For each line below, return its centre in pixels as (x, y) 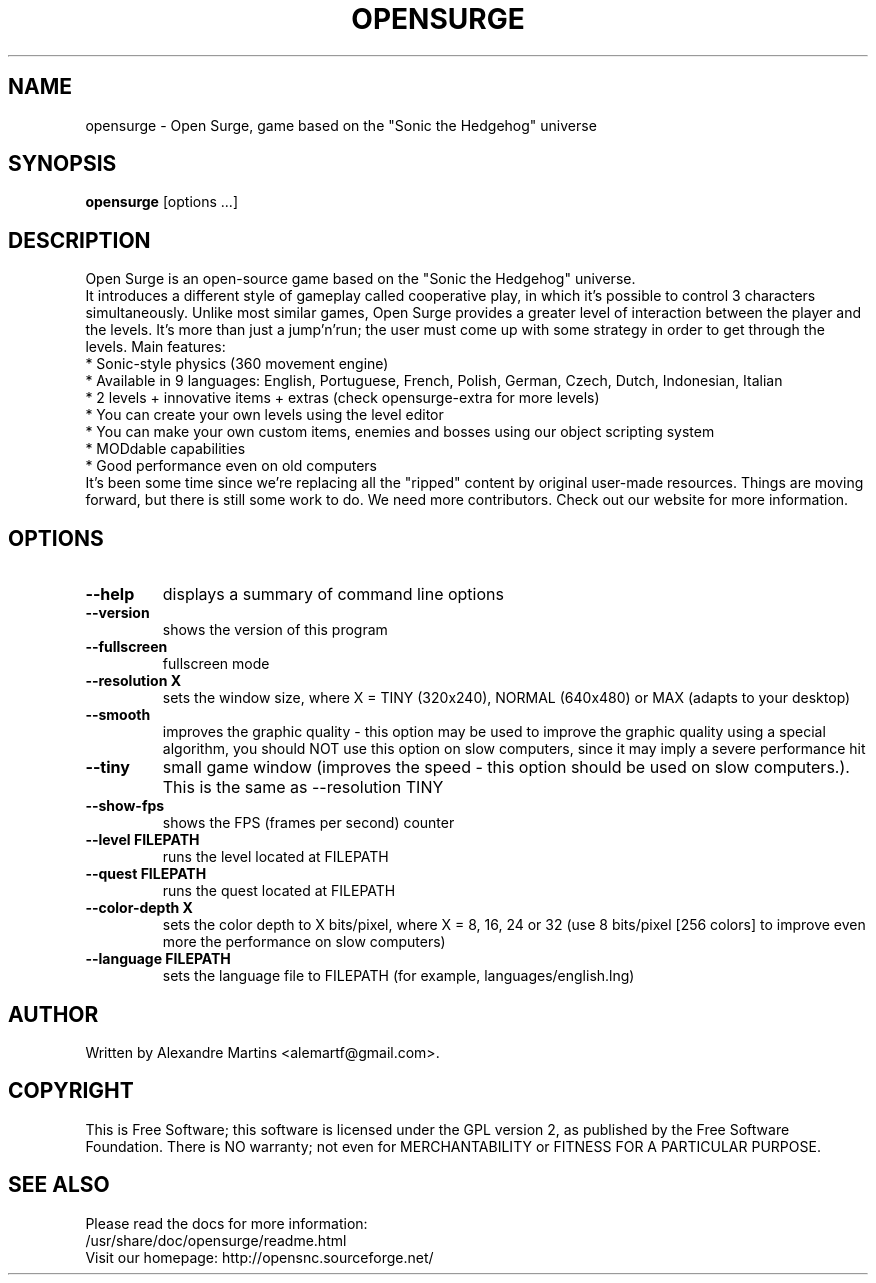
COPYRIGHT (71, 1091)
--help (110, 594)
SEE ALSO (59, 1185)
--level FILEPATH (142, 840)
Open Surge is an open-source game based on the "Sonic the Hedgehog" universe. (360, 279)
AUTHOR (53, 1014)
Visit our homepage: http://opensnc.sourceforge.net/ (259, 1257)
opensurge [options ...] (161, 202)
